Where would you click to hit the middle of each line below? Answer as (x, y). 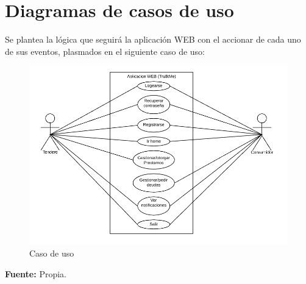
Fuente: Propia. (36, 274)
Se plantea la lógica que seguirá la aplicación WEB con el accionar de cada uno (153, 39)
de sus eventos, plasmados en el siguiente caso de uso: (105, 51)
